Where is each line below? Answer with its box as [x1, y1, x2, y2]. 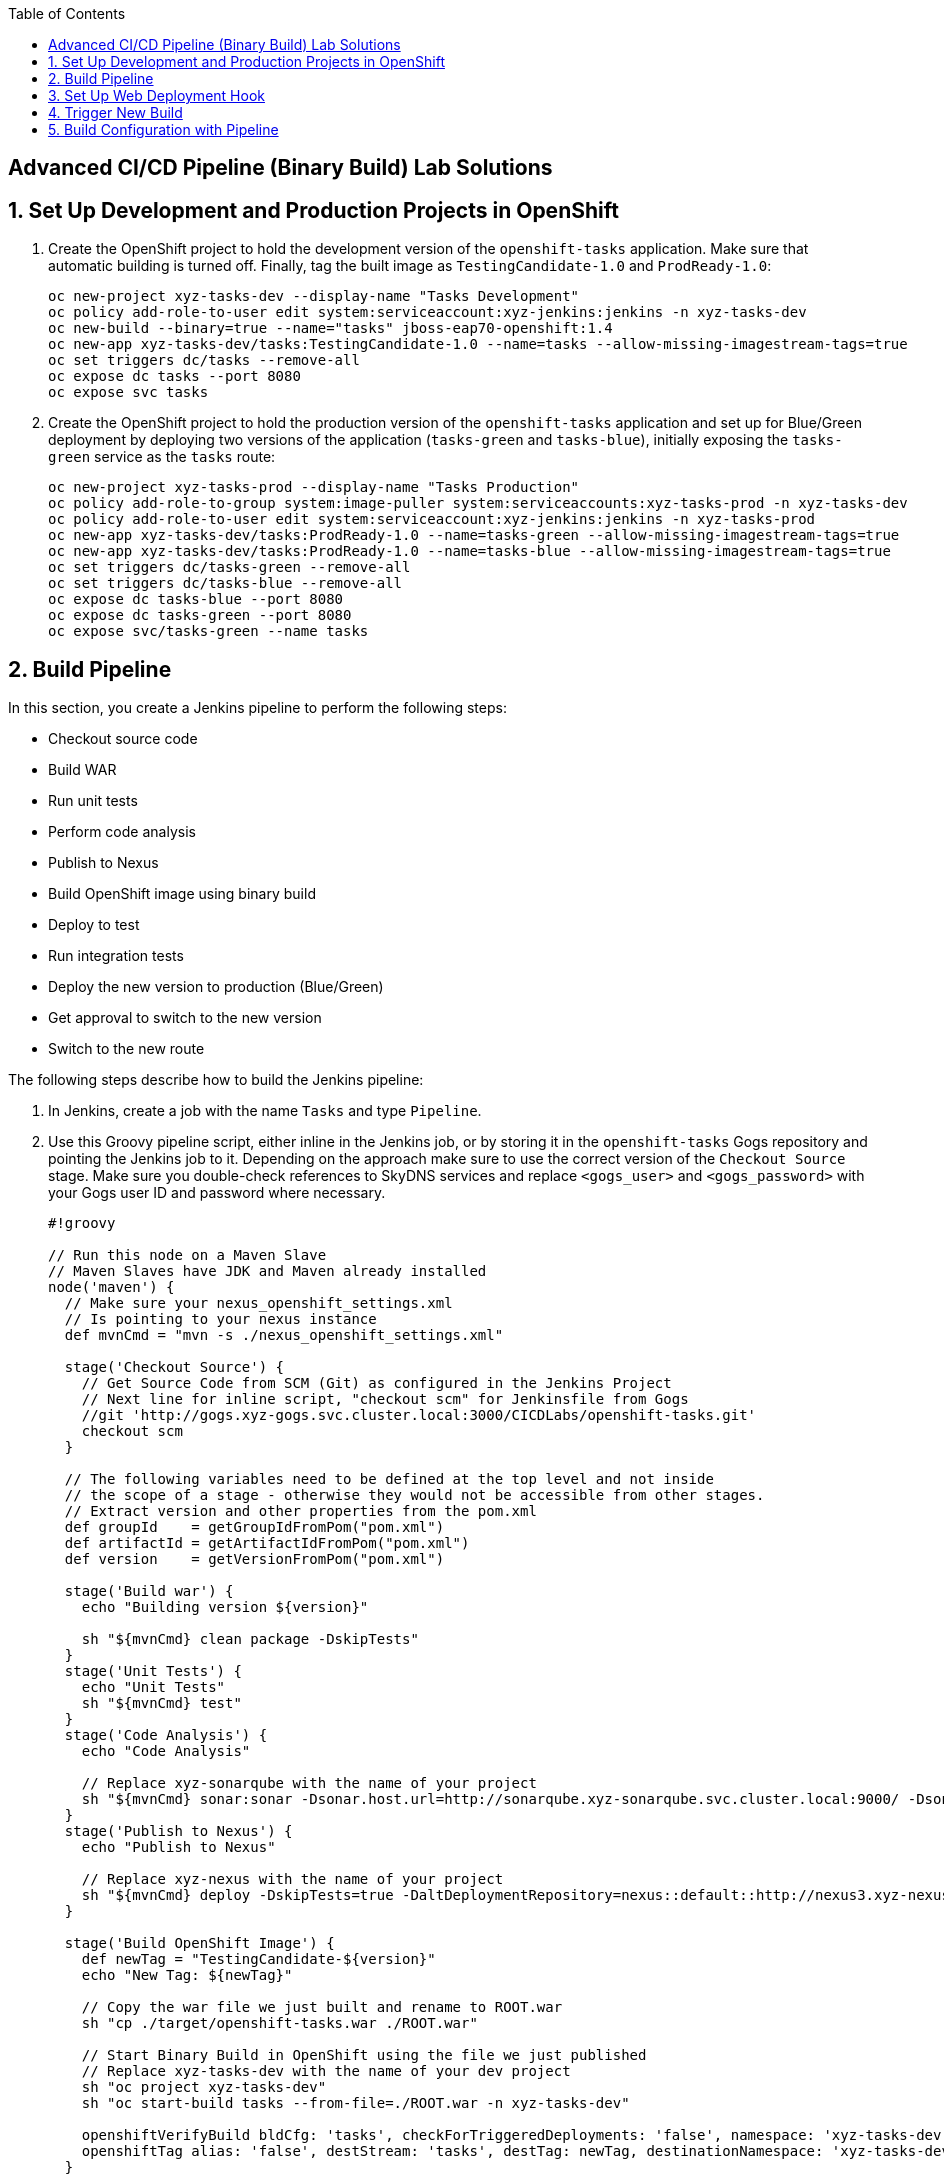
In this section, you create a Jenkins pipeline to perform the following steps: [8, 699, 507, 717]
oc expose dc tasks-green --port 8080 [48, 607, 352, 624]
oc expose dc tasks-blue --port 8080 [48, 591, 344, 608]
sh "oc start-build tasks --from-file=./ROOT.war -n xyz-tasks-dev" [81, 2095, 630, 2112]
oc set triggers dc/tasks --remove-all [48, 352, 360, 369]
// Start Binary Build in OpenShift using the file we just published [81, 2047, 647, 2064]
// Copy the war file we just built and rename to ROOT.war [81, 1999, 563, 2016]
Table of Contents [8, 5, 126, 22]
